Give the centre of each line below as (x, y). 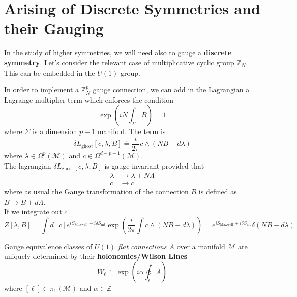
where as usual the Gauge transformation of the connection (96, 192)
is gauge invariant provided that (154, 165)
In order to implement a (42, 90)
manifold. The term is (131, 131)
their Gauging (54, 28)
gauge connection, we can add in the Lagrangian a (171, 90)
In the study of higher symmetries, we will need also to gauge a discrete (118, 53)
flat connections (142, 246)
